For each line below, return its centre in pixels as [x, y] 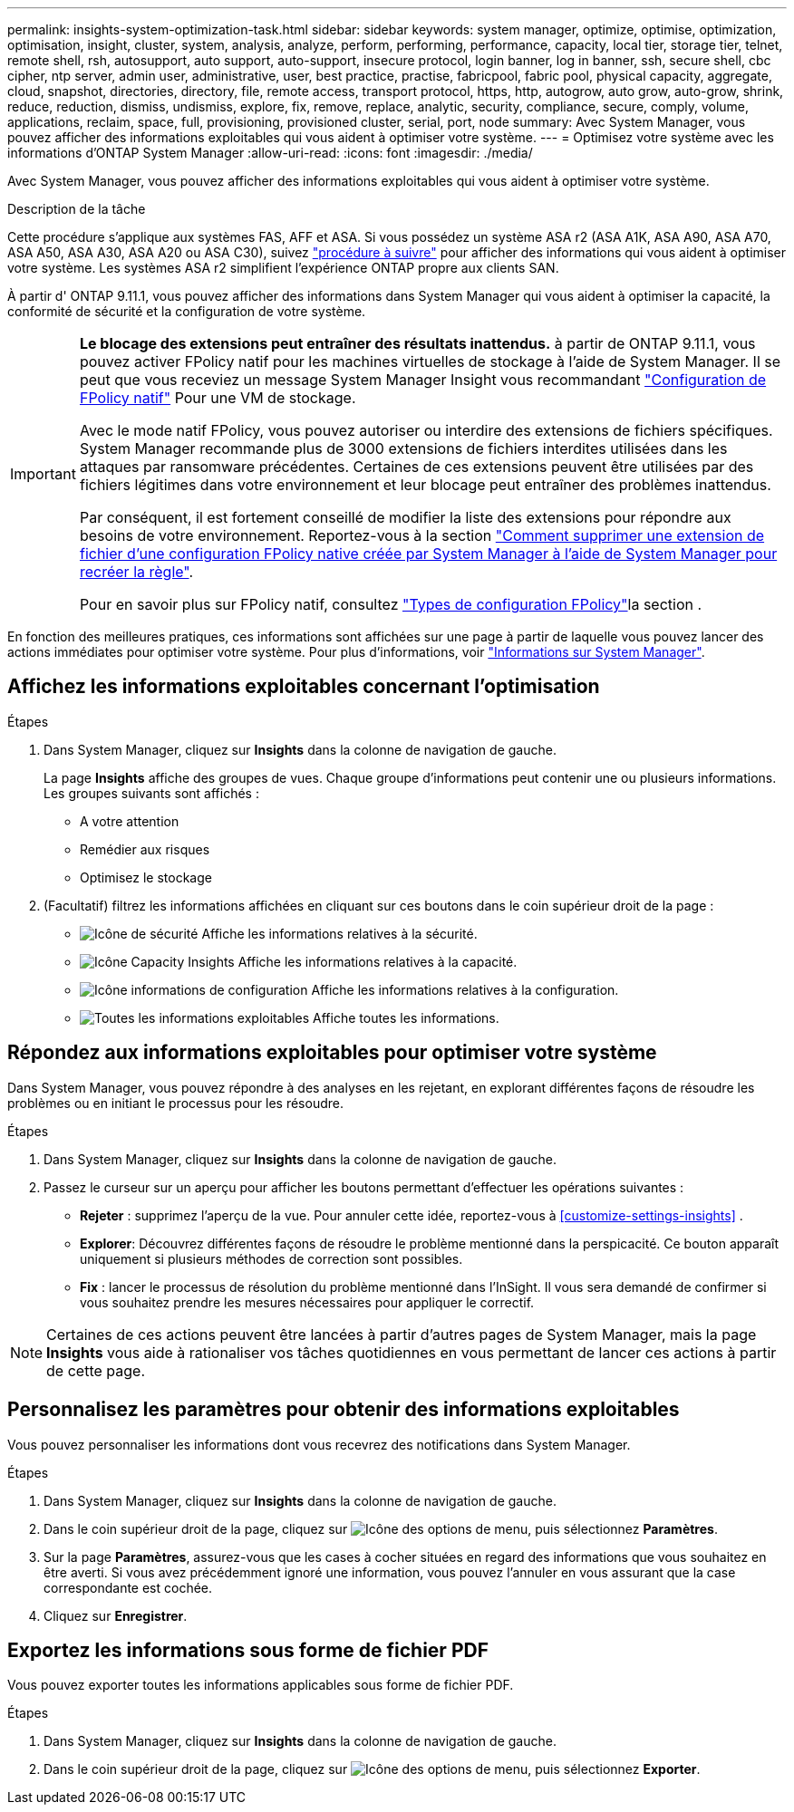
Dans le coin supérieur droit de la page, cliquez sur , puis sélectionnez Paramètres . [381, 1528]
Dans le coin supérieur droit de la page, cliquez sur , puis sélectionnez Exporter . [372, 1769]
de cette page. [96, 1370]
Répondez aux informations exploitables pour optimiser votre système [332, 1053]
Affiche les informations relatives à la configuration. [465, 989]
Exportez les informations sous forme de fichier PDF [248, 1650]
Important [43, 474]
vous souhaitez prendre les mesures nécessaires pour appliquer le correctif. [307, 1302]
